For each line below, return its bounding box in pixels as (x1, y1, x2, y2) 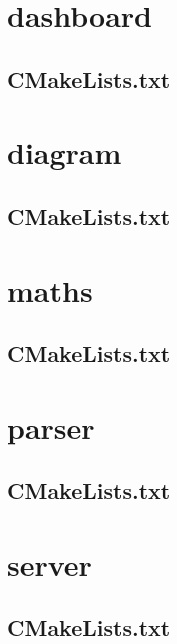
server (7, 543, 92, 584)
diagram (7, 132, 122, 173)
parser (7, 406, 95, 447)
